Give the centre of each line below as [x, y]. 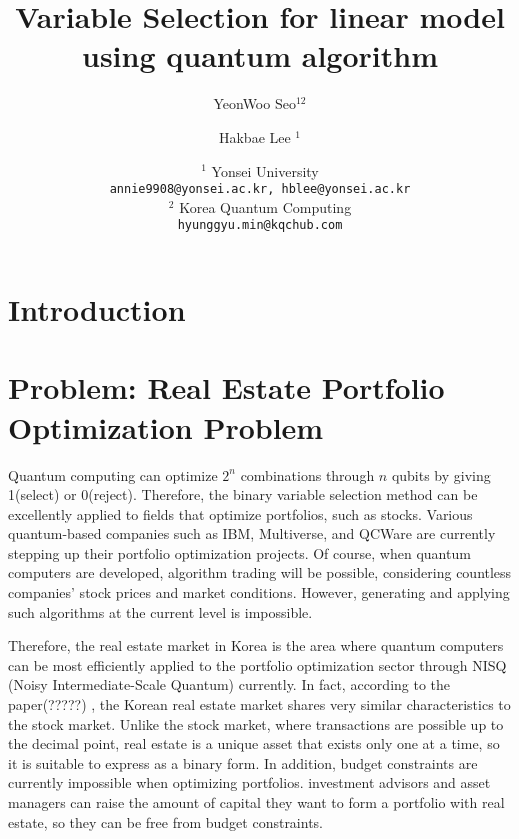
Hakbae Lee [254, 136]
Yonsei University [265, 170]
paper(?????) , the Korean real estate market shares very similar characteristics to [259, 704]
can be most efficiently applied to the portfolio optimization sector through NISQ [257, 664]
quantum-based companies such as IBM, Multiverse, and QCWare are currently [252, 533]
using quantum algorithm [260, 55]
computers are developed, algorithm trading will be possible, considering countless [260, 572]
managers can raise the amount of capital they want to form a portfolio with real [256, 802]
